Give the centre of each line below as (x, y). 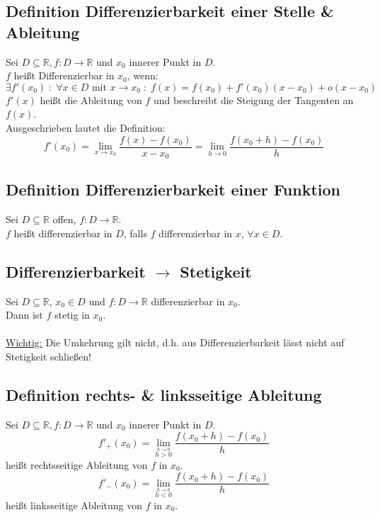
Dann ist (24, 315)
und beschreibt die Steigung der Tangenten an (253, 100)
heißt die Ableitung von (91, 100)
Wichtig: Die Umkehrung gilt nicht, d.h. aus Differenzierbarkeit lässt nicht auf (175, 342)
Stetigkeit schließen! (49, 357)
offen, (64, 219)
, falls (135, 233)
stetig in (72, 315)
